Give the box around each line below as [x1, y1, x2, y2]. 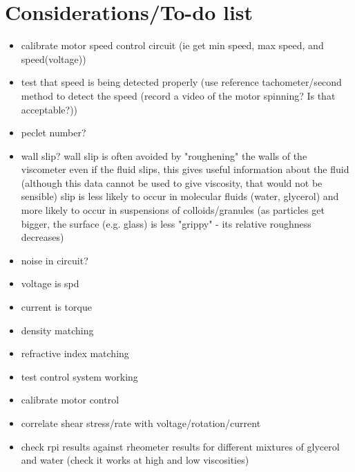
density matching [21, 323, 94, 337]
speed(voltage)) [21, 51, 86, 66]
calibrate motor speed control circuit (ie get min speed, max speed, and [21, 38, 324, 53]
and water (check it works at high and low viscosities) [21, 453, 249, 467]
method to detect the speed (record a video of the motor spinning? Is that [21, 88, 336, 102]
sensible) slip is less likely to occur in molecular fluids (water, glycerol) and [21, 189, 339, 203]
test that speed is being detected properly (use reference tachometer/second [21, 75, 342, 89]
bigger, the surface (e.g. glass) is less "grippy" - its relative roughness [21, 216, 311, 230]
